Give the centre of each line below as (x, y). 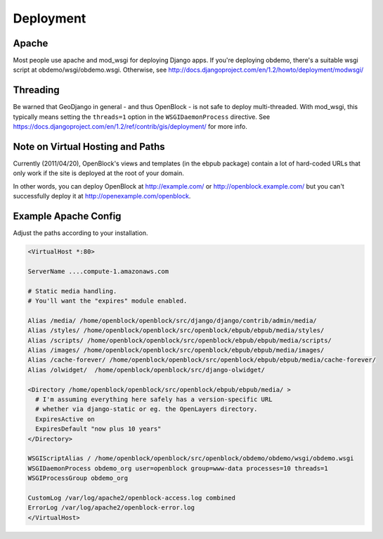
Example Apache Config (67, 216)
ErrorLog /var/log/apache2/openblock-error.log (111, 508)
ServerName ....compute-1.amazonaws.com (98, 271)
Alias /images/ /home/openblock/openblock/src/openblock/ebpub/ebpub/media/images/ (176, 350)
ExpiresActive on (65, 419)
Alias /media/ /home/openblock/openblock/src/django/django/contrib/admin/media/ (173, 321)
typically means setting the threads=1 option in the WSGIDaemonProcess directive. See (142, 117)
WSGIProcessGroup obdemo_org (78, 478)
